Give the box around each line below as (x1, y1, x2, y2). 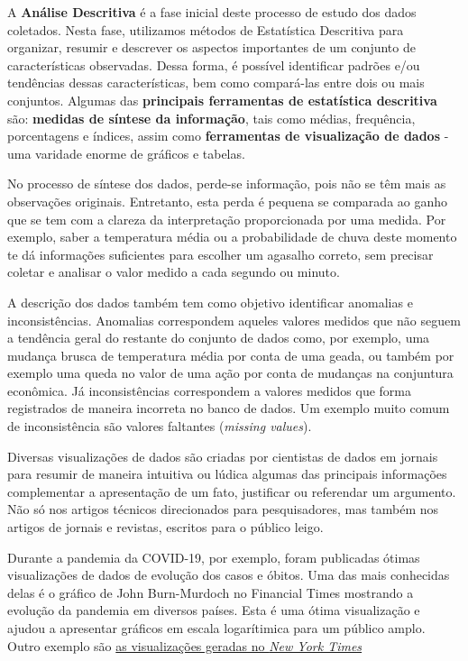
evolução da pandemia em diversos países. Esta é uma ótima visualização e (7, 601, 420, 620)
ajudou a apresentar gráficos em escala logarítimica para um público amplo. (7, 619, 426, 637)
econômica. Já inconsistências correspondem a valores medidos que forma (7, 381, 411, 399)
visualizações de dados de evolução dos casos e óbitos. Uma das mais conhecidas (7, 565, 450, 584)
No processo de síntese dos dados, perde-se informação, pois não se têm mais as (7, 174, 446, 193)
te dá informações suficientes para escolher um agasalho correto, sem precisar (7, 244, 434, 263)
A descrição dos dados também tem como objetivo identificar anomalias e (7, 292, 413, 311)
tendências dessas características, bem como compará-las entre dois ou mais (7, 73, 425, 92)
